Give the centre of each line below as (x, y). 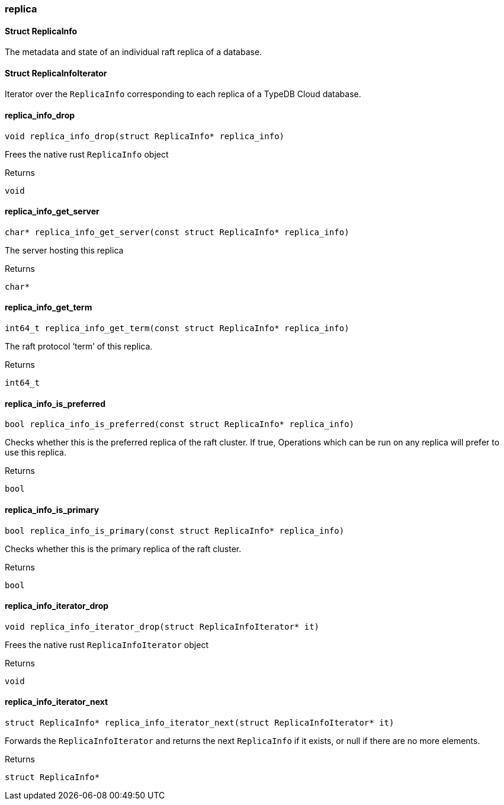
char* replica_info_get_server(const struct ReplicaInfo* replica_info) (177, 232)
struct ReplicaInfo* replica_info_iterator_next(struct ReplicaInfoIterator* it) (200, 722)
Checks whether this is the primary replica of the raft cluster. (123, 549)
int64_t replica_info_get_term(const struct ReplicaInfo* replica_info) (177, 328)
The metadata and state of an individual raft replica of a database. (134, 52)
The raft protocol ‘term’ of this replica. (79, 347)
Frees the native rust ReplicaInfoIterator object (107, 644)
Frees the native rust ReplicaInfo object (87, 154)
